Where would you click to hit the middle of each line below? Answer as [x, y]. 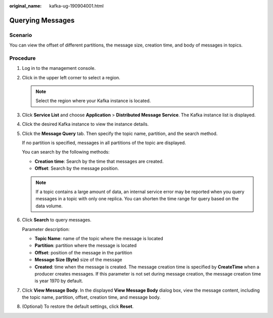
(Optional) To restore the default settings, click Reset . [78, 306]
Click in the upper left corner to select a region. [71, 77]
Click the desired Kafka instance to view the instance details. [85, 124]
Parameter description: [46, 229]
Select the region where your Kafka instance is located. [93, 101]
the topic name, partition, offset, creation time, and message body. [92, 297]
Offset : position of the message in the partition [83, 252]
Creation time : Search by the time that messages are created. [99, 161]
